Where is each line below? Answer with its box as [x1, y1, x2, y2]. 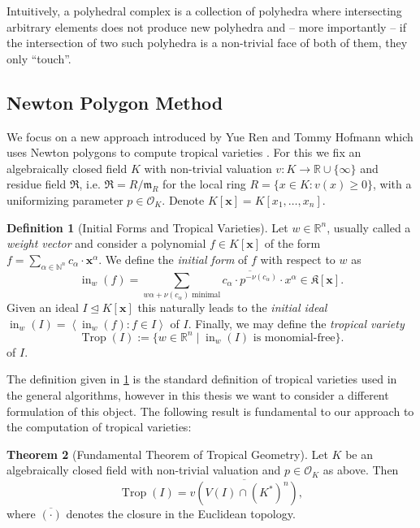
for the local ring [162, 175, 246, 193]
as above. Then [323, 461, 399, 478]
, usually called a [327, 219, 411, 236]
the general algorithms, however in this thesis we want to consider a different [6, 387, 389, 404]
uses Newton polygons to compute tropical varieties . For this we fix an [6, 144, 362, 161]
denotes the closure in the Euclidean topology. [66, 505, 296, 522]
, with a [373, 175, 412, 193]
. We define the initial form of [98, 250, 248, 267]
